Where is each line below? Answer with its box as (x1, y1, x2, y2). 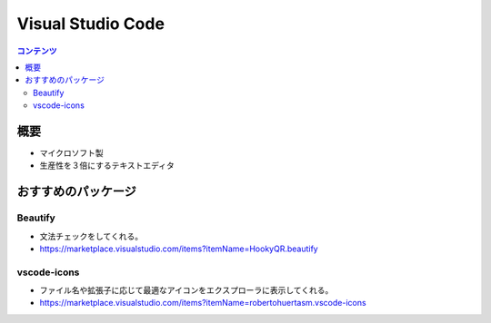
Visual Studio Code (16, 14, 165, 34)
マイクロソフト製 (39, 148, 104, 159)
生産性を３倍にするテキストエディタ (39, 160, 175, 171)
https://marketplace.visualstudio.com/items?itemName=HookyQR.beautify (39, 243, 318, 254)
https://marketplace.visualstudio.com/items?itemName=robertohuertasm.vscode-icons (39, 298, 367, 308)
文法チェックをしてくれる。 (39, 230, 144, 241)
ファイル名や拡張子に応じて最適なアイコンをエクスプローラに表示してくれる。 (39, 285, 334, 296)
